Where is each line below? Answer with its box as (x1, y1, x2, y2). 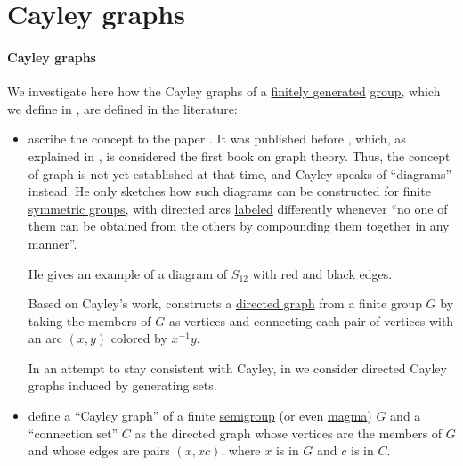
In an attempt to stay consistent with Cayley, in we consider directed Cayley (28, 358, 447, 377)
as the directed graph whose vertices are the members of (134, 423, 443, 442)
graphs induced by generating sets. (28, 376, 217, 395)
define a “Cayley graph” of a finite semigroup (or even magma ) (28, 406, 372, 425)
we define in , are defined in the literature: (7, 99, 238, 118)
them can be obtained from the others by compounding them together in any (28, 217, 450, 235)
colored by (110, 329, 167, 347)
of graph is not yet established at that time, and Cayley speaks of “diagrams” (28, 164, 452, 183)
